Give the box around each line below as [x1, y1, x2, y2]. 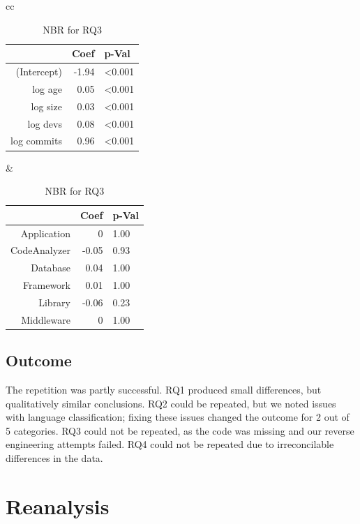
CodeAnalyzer [10, 243, 70, 257]
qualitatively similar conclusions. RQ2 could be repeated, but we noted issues [6, 396, 336, 410]
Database [31, 260, 70, 275]
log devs [27, 116, 62, 130]
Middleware [21, 312, 70, 327]
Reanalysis [6, 491, 110, 520]
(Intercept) [15, 64, 62, 79]
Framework [23, 278, 70, 292]
